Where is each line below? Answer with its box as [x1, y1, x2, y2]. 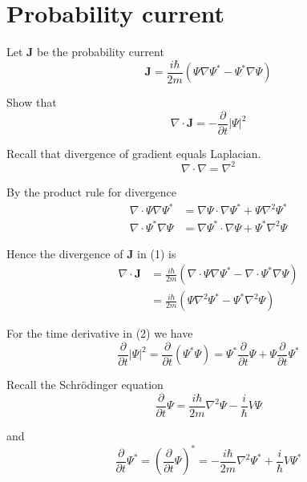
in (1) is [137, 245, 176, 261]
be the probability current [37, 43, 164, 60]
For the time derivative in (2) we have [6, 325, 193, 342]
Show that [6, 94, 57, 111]
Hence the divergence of [6, 245, 123, 261]
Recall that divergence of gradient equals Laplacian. [6, 144, 261, 161]
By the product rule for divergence [6, 183, 176, 200]
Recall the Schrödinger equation [6, 376, 164, 393]
